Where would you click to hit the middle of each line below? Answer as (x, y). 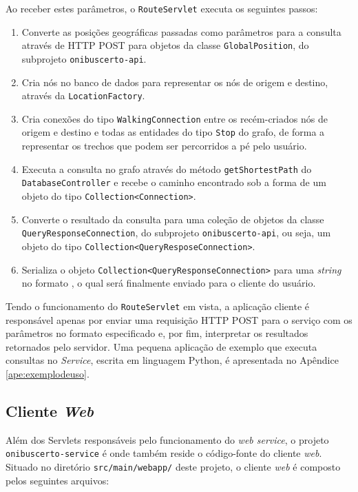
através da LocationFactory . (83, 95)
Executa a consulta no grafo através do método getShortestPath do (167, 168)
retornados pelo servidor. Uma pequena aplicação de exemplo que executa (161, 346)
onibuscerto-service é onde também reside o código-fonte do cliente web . (164, 453)
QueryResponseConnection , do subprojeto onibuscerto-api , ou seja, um (176, 233)
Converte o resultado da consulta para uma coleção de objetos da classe (173, 219)
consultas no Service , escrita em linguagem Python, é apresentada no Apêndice (172, 360)
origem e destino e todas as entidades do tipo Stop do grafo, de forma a (173, 132)
